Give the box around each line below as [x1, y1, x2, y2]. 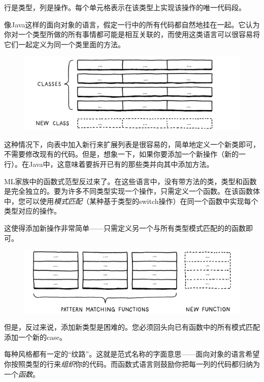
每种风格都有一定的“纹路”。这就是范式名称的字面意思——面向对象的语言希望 [4, 349, 260, 359]
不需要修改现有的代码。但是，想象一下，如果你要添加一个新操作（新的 [4, 149, 239, 159]
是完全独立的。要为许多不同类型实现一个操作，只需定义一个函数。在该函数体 [4, 186, 260, 196]
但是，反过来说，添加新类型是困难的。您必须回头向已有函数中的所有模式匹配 [4, 322, 260, 332]
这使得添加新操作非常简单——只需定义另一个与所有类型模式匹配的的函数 [4, 223, 246, 233]
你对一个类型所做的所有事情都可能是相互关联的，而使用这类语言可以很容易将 [4, 29, 260, 40]
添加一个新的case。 [4, 331, 67, 342]
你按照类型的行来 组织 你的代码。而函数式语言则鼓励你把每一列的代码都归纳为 [4, 359, 260, 369]
